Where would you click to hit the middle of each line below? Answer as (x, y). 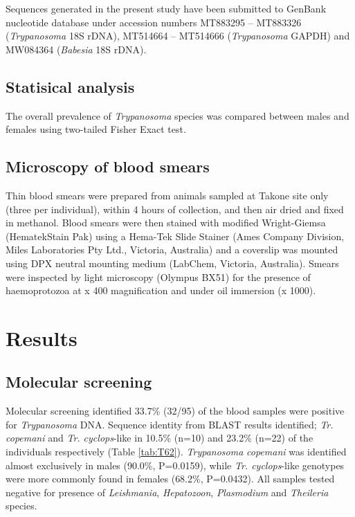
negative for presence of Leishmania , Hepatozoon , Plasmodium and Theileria (167, 492)
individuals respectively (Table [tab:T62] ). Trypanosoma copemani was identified (176, 452)
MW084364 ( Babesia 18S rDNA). (76, 49)
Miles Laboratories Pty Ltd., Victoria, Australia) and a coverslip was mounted (172, 250)
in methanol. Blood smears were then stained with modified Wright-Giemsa (166, 223)
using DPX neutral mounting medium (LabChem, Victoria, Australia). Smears (172, 263)
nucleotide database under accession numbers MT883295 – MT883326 (154, 22)
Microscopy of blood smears (108, 166)
